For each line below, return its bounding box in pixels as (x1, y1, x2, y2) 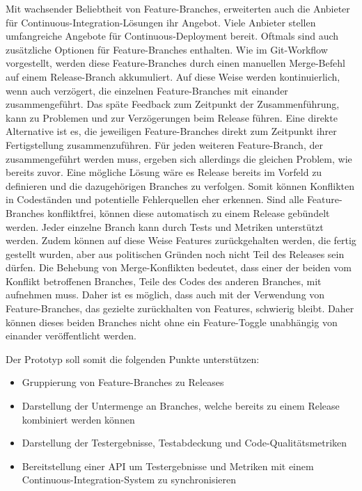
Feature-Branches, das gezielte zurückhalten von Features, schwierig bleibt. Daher (6, 301, 354, 316)
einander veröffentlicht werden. (6, 328, 136, 343)
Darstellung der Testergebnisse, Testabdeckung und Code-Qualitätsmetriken (22, 435, 347, 450)
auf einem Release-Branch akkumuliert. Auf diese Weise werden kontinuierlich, (6, 69, 340, 83)
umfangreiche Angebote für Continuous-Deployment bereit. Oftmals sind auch (6, 29, 339, 43)
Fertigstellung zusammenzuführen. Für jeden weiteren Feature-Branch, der (6, 137, 323, 152)
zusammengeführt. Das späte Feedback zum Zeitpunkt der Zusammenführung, (6, 97, 340, 111)
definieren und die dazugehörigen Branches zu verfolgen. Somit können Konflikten (6, 178, 354, 193)
